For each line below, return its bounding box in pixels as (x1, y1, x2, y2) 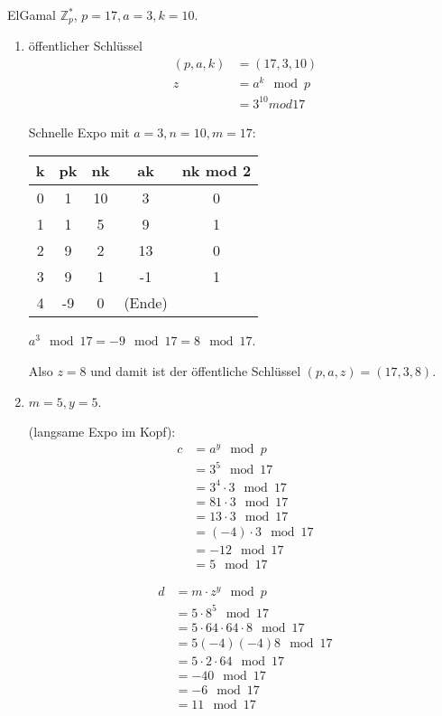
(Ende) (124, 292, 168, 314)
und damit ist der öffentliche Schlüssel (90, 361, 301, 380)
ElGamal (7, 5, 56, 24)
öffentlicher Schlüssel (28, 36, 143, 55)
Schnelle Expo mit (28, 122, 130, 141)
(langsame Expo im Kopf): (28, 422, 176, 441)
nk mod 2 (181, 160, 252, 182)
